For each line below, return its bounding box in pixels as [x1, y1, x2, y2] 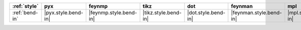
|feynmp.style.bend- [88, 9, 137, 16]
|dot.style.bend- [187, 9, 226, 16]
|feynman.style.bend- [231, 9, 282, 16]
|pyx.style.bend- [44, 9, 84, 16]
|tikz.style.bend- [142, 9, 182, 16]
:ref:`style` [12, 3, 39, 9]
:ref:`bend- [12, 9, 38, 16]
